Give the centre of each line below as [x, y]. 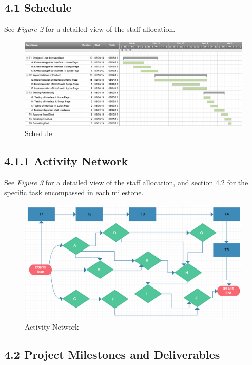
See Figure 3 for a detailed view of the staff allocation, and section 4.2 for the [126, 182]
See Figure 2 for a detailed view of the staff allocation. [90, 29]
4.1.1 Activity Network [66, 160]
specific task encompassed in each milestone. [74, 192]
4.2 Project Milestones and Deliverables [112, 354]
